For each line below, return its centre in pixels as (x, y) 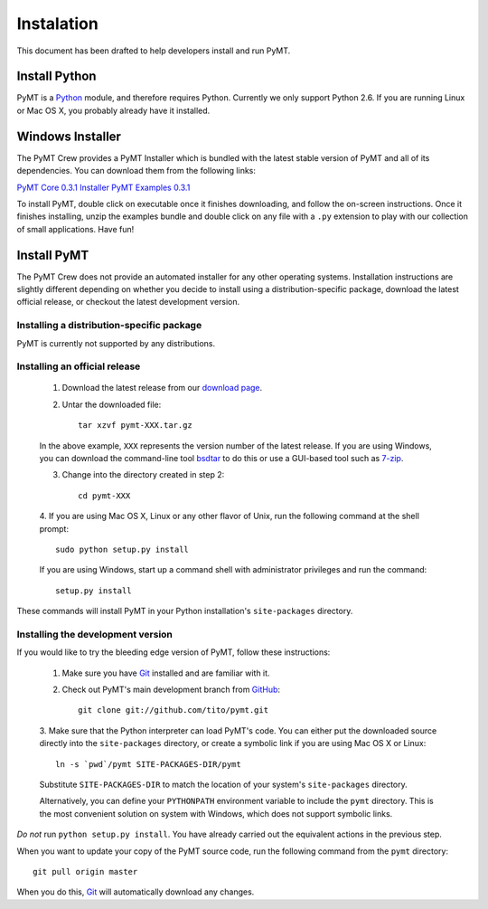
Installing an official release (79, 366)
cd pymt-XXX (104, 496)
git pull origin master (85, 871)
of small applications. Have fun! (75, 229)
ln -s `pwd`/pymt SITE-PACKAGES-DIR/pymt (148, 764)
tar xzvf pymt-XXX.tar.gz (136, 426)
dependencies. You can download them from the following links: (136, 171)
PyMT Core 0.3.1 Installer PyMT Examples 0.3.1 (103, 187)
